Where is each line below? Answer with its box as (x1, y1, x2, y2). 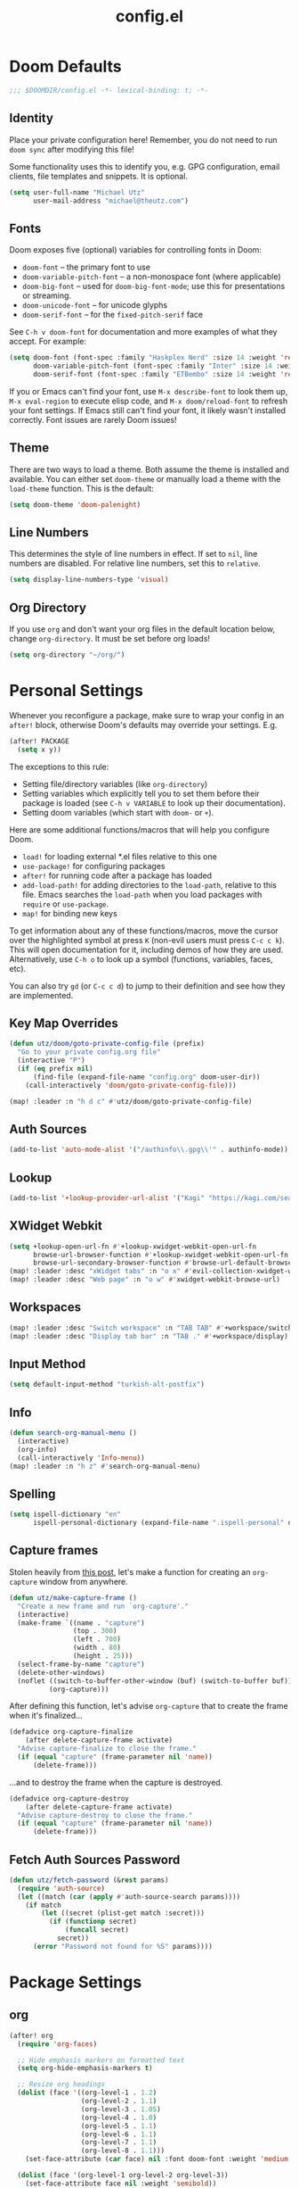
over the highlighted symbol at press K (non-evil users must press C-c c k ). (9, 934, 285, 945)
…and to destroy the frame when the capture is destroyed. (9, 1777, 223, 1787)
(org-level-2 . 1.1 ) (80, 2097, 158, 2106)
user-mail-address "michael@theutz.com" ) (32, 196, 190, 205)
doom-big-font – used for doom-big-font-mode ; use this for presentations (21, 281, 286, 292)
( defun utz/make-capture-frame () (9, 1593, 138, 1603)
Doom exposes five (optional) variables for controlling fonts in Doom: (9, 244, 263, 255)
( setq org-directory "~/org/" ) (9, 651, 125, 659)
